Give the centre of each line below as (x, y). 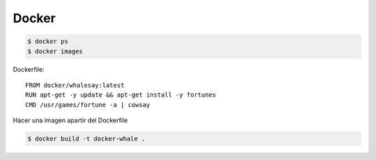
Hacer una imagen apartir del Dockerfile (70, 120)
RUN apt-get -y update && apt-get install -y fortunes (121, 95)
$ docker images (55, 51)
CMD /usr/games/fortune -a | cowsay (88, 105)
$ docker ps (48, 41)
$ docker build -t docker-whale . (86, 139)
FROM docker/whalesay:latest (75, 85)
